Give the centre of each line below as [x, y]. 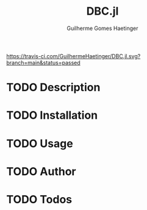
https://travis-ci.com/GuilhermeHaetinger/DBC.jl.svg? [73, 56]
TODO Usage [40, 144]
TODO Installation [52, 115]
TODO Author [41, 171]
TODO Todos [39, 199]
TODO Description [53, 88]
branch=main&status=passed [43, 62]
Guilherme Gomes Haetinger [102, 28]
